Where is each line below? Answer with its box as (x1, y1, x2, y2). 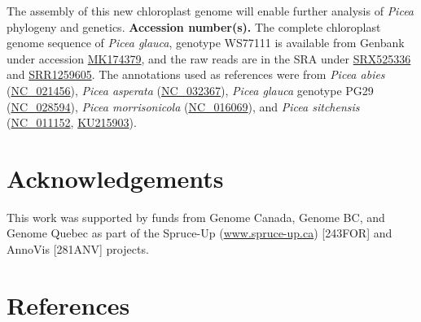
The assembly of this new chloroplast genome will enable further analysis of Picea (7, 2, 414, 19)
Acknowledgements (7, 161, 224, 194)
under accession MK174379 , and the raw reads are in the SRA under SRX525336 (7, 50, 411, 67)
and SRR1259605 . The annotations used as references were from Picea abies (7, 66, 385, 83)
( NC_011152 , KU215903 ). (7, 114, 137, 131)
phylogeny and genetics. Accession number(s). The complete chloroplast (7, 18, 381, 35)
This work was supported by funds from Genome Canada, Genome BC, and (7, 208, 385, 225)
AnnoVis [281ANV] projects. (7, 241, 149, 258)
